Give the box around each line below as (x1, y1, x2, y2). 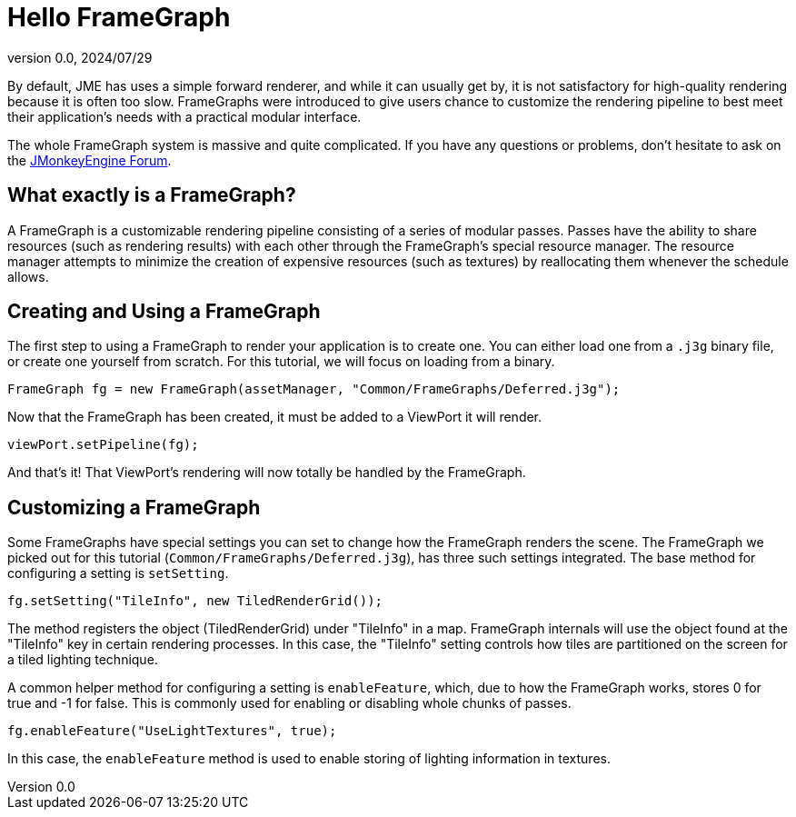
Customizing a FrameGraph (7, 495, 261, 519)
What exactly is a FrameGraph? (7, 184, 296, 207)
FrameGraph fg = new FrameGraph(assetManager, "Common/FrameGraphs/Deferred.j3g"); (7, 382, 621, 397)
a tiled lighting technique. (7, 652, 158, 668)
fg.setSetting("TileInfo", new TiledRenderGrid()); (7, 593, 383, 609)
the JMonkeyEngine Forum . (7, 152, 172, 168)
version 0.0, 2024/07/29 (7, 49, 153, 65)
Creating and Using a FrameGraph (7, 300, 321, 324)
